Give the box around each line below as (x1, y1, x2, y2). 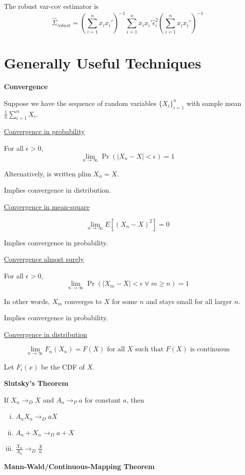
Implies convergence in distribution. (4, 185, 111, 195)
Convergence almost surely (4, 254, 84, 264)
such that (135, 346, 163, 353)
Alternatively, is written (4, 168, 76, 178)
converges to (64, 296, 102, 306)
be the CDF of (41, 361, 85, 372)
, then (126, 394, 144, 405)
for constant (84, 394, 121, 405)
